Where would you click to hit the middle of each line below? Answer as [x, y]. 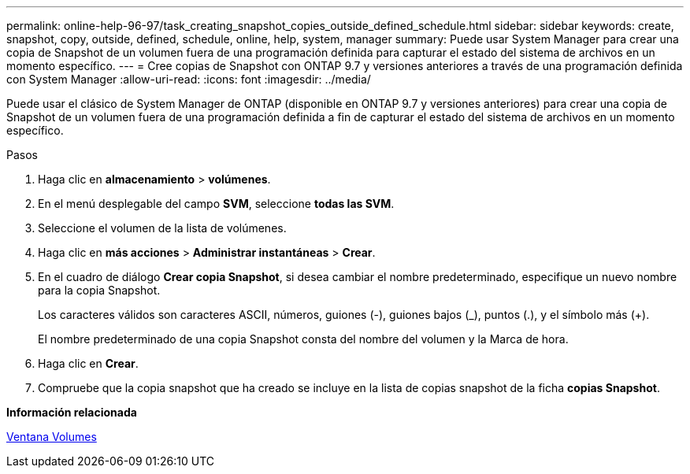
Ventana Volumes [52, 437]
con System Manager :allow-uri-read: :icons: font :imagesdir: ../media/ [189, 79]
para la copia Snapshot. [99, 290]
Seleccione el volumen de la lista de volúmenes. [162, 228]
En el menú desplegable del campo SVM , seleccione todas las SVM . [216, 204]
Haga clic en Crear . [88, 363]
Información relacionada [72, 412]
